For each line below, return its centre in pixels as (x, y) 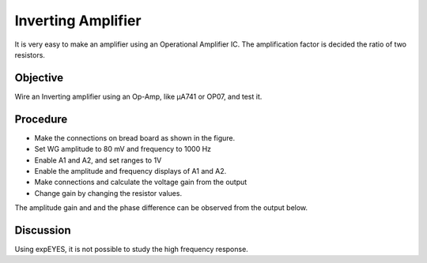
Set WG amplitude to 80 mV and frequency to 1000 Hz (123, 149)
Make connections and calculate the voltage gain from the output (141, 182)
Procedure (41, 119)
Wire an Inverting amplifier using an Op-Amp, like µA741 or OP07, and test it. (138, 96)
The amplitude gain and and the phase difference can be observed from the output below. (161, 208)
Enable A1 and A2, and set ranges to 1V (98, 160)
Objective (39, 78)
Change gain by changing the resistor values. (108, 193)
